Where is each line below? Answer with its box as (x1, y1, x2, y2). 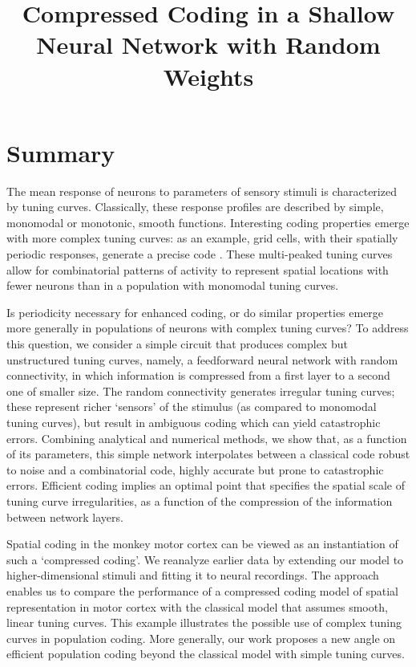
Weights (163, 59, 254, 92)
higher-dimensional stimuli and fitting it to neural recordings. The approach (6, 567, 379, 584)
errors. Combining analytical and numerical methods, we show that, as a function (6, 429, 407, 446)
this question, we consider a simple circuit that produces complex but (6, 336, 348, 352)
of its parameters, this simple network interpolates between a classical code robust (6, 445, 410, 462)
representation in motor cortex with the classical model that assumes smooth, (6, 598, 388, 615)
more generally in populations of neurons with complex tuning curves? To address (6, 319, 409, 336)
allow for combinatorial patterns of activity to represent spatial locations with (6, 261, 389, 278)
